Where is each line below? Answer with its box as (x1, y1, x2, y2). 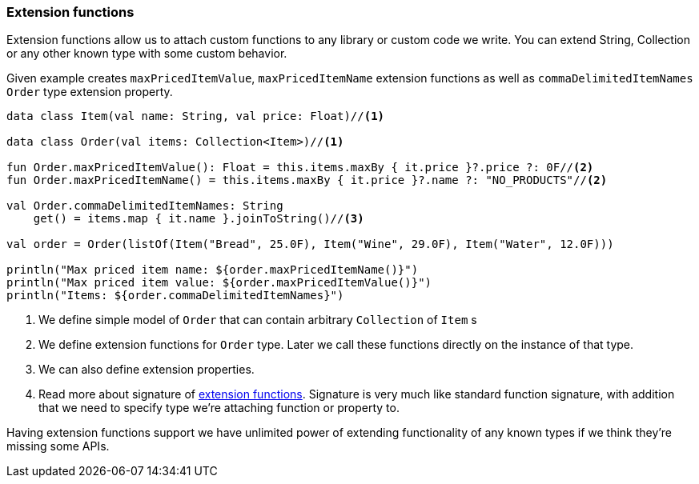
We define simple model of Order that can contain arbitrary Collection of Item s (38, 313, 477, 327)
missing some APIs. (6, 439, 110, 454)
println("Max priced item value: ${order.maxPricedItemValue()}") (6, 276, 432, 290)
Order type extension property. (6, 85, 173, 99)
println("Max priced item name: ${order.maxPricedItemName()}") (6, 263, 419, 277)
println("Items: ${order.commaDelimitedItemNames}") (6, 289, 344, 302)
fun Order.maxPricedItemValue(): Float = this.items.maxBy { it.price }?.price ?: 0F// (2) (6, 161, 594, 174)
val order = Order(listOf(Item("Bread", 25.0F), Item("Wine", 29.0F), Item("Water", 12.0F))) (6, 238, 614, 251)
